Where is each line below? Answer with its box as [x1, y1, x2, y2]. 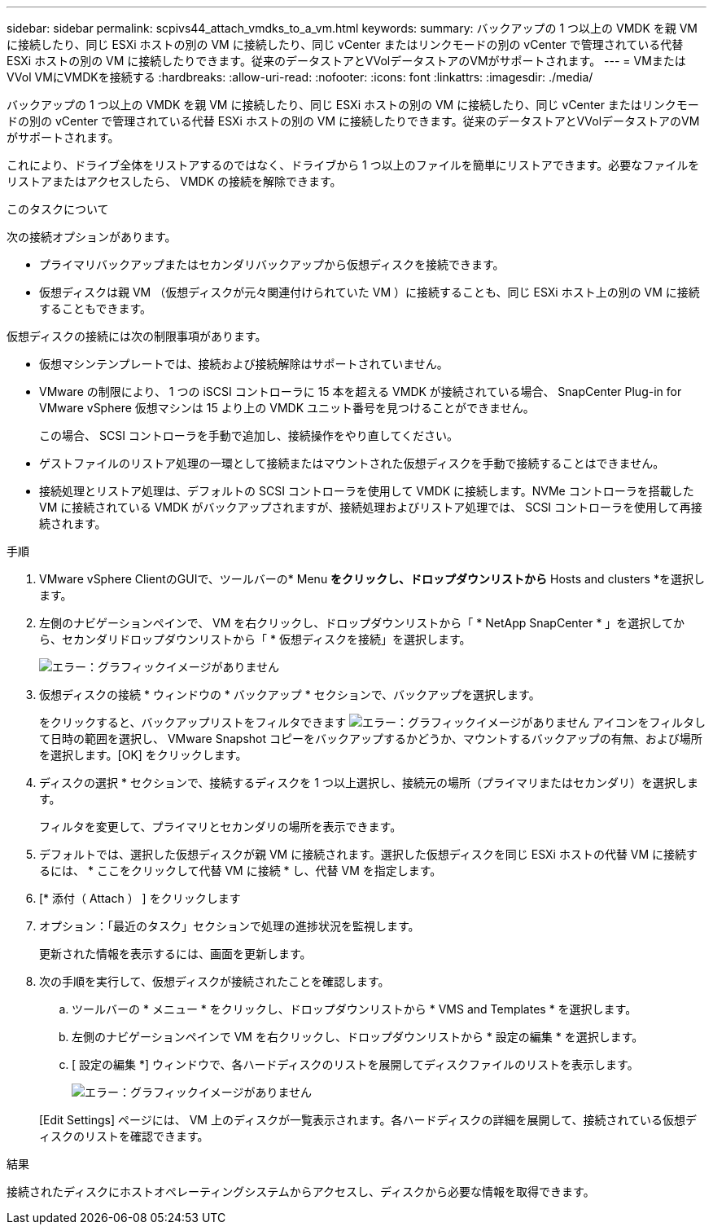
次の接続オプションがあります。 [7, 230, 177, 244]
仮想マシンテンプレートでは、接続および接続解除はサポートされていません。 [39, 357, 448, 371]
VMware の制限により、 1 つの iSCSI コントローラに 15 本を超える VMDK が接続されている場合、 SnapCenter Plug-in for [39, 385, 682, 398]
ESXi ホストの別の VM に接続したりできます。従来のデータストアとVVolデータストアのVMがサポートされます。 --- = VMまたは [7, 54, 686, 68]
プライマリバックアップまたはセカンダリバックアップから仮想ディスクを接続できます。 [39, 257, 505, 271]
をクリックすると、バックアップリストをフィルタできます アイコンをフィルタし [39, 715, 706, 729]
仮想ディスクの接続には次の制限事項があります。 [7, 329, 267, 343]
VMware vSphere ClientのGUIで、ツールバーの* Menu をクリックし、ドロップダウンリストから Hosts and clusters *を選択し [39, 572, 705, 586]
